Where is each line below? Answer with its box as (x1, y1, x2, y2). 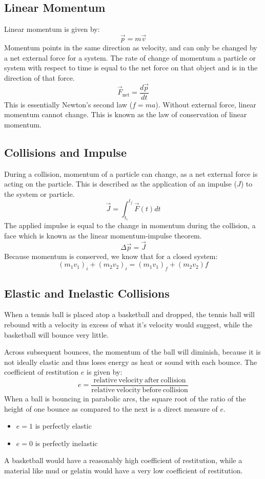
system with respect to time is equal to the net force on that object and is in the (4, 62, 258, 73)
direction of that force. (4, 72, 75, 83)
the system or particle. (4, 188, 75, 199)
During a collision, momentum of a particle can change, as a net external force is (4, 168, 258, 179)
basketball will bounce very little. (4, 329, 109, 340)
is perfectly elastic (35, 420, 92, 431)
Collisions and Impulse (4, 144, 127, 160)
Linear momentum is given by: (4, 24, 100, 34)
